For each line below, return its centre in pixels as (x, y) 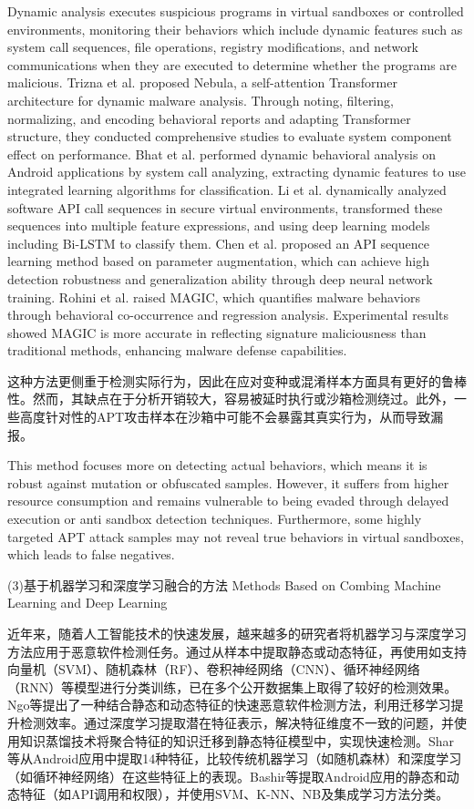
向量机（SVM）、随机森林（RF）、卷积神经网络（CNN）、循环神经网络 (214, 669)
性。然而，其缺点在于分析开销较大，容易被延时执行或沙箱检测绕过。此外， (231, 399)
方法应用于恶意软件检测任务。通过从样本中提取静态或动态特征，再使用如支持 (237, 651)
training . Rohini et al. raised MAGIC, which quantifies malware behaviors (214, 297)
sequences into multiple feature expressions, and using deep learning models (219, 225)
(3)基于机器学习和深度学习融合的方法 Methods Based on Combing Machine (224, 584)
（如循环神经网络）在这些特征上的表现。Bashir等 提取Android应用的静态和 (227, 776)
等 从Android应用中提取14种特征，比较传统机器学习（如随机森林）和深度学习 (235, 758)
